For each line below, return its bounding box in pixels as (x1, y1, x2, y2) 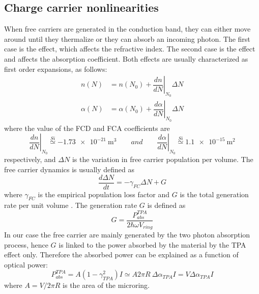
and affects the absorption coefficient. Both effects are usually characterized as (4, 53, 248, 64)
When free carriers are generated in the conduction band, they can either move (4, 23, 251, 34)
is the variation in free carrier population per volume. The (72, 154, 253, 165)
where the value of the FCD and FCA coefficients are (4, 122, 170, 133)
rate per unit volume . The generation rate (4, 200, 137, 210)
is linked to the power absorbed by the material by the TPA (59, 239, 246, 250)
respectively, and (4, 154, 56, 165)
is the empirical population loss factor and (38, 189, 170, 199)
